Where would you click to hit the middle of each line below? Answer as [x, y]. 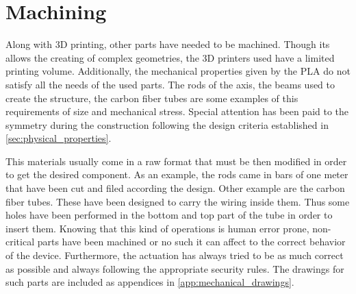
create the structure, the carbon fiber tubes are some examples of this [152, 98]
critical [20, 242]
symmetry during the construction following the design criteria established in [167, 124]
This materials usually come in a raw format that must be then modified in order [176, 161]
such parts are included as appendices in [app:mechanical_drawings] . [150, 282]
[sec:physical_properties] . [59, 138]
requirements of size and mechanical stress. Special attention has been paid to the [177, 111]
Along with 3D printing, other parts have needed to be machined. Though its [168, 44]
